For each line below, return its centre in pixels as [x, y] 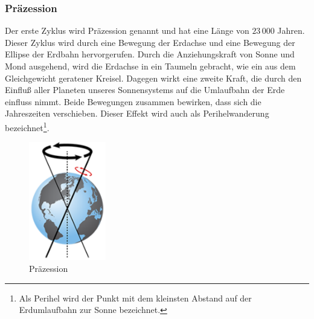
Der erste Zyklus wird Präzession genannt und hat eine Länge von [127, 31]
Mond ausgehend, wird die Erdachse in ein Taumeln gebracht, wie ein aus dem [150, 66]
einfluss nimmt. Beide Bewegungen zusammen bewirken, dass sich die [133, 101]
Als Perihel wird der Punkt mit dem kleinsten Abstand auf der [135, 298]
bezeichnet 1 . [27, 126]
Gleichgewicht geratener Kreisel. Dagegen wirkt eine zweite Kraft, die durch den [153, 78]
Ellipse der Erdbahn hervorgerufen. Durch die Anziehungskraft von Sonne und [150, 54]
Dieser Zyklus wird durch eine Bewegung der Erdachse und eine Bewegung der [150, 42]
